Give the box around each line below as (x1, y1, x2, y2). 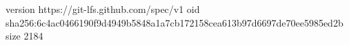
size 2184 (6, 29, 43, 43)
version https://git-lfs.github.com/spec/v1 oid (6, 2, 200, 16)
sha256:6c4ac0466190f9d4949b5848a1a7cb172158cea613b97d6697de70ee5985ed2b (6, 15, 343, 29)
